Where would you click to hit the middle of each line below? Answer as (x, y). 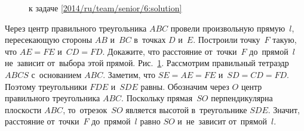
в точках (150, 40)
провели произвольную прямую (228, 28)
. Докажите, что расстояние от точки (170, 51)
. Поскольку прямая (157, 98)
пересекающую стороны (49, 40)
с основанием (56, 74)
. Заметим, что (129, 74)
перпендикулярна (242, 98)
